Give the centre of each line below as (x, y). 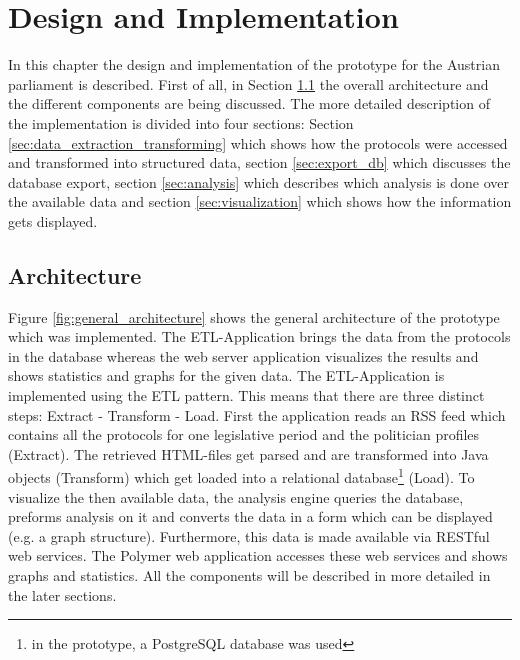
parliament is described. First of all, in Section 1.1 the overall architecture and (248, 83)
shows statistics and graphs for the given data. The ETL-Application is (226, 375)
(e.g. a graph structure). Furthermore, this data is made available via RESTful (249, 535)
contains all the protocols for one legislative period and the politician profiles (244, 434)
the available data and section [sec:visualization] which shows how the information (260, 201)
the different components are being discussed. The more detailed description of (249, 103)
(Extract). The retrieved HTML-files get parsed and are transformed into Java (248, 453)
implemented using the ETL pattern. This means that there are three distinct (246, 395)
